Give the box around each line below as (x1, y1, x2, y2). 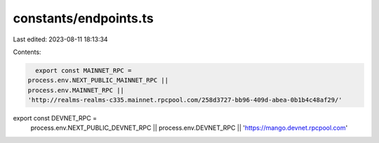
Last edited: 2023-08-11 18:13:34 (13, 35, 108, 43)
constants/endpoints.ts (13, 11, 154, 26)
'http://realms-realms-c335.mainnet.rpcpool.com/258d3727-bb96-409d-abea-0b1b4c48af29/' (27, 96, 343, 104)
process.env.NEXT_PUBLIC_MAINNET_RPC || (27, 76, 168, 84)
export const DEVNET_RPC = (13, 114, 98, 123)
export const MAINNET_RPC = (35, 67, 132, 74)
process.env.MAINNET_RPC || (27, 86, 124, 94)
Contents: (13, 48, 41, 56)
